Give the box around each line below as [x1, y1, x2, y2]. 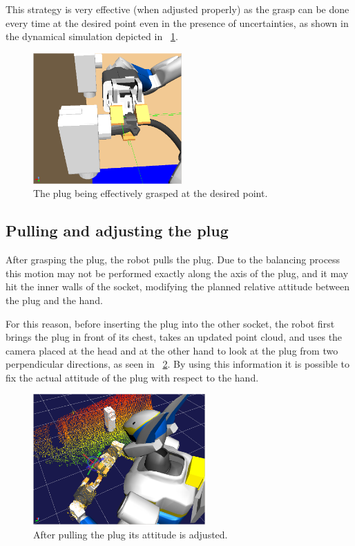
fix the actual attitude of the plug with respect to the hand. [6, 370, 259, 384]
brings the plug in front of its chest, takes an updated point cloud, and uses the [6, 330, 343, 344]
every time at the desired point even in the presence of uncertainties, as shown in [6, 15, 349, 30]
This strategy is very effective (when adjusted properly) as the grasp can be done [6, 2, 349, 16]
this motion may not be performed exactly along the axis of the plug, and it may [6, 265, 349, 280]
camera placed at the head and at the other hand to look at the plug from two [6, 343, 338, 357]
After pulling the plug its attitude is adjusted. [33, 527, 228, 542]
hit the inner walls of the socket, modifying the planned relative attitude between [6, 279, 350, 294]
